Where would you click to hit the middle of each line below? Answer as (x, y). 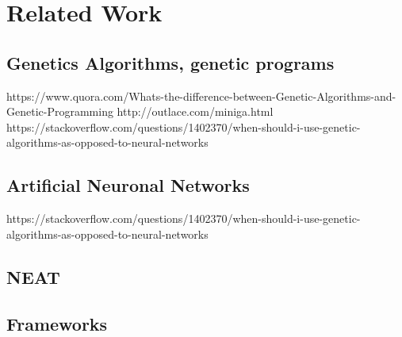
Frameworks (57, 323)
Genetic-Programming (60, 111)
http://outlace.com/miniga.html (195, 111)
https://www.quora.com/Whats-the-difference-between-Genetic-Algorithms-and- (201, 96)
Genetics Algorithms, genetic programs (170, 62)
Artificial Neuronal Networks (128, 185)
